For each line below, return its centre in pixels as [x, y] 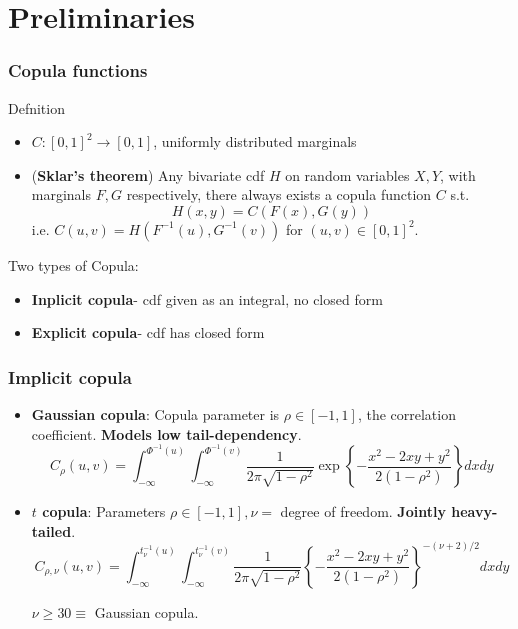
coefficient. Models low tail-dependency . [166, 433]
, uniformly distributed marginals [255, 141]
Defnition [36, 107]
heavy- [474, 511]
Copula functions [78, 70]
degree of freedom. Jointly [363, 511]
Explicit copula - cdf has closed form [148, 332]
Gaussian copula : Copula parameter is [155, 413]
